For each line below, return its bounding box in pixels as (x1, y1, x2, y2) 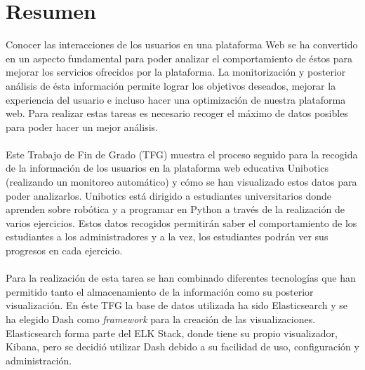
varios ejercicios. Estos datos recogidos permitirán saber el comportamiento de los (6, 215, 357, 230)
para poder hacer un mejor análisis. (6, 119, 158, 134)
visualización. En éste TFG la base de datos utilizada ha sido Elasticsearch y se (6, 298, 348, 313)
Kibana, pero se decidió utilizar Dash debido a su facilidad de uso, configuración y (6, 339, 359, 354)
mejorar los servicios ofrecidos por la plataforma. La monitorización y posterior (6, 64, 346, 79)
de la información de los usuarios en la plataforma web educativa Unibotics (6, 160, 329, 175)
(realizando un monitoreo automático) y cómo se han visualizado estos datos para (6, 174, 357, 189)
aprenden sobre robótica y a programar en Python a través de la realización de (6, 202, 345, 217)
